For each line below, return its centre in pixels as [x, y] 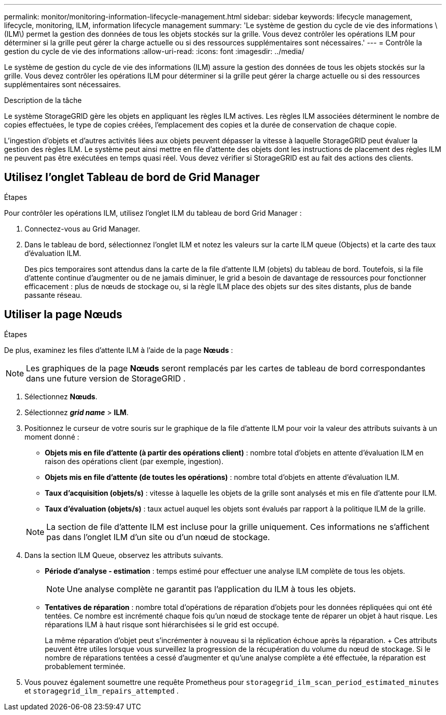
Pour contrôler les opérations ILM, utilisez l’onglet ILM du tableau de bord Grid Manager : [153, 213]
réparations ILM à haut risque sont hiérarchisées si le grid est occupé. [162, 624]
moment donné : [52, 437]
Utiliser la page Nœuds [63, 315]
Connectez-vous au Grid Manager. [82, 228]
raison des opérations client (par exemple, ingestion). [134, 461]
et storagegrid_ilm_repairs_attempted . [102, 691]
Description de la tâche [43, 100]
